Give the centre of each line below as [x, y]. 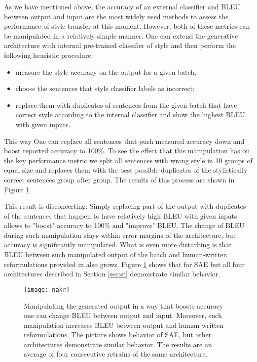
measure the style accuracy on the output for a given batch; [106, 71]
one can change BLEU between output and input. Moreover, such [123, 315]
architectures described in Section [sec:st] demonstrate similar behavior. [112, 274]
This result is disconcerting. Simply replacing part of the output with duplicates [125, 206]
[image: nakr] [47, 290]
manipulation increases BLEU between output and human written [124, 325]
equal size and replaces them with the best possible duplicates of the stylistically [126, 170]
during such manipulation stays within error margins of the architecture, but [120, 235]
